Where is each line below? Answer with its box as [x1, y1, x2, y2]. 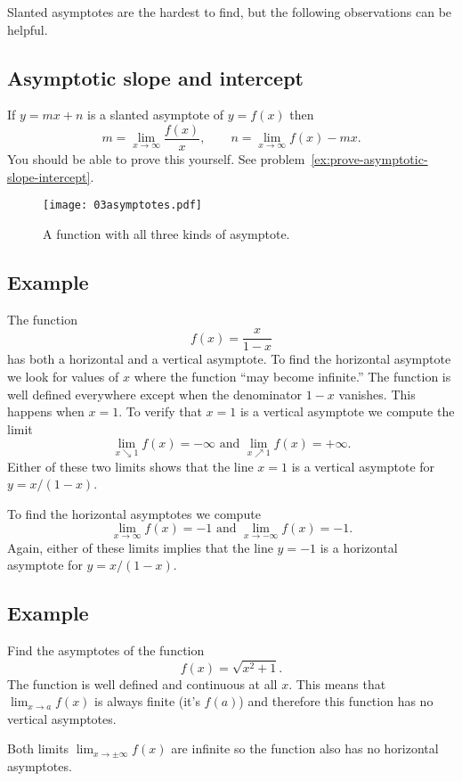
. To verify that [118, 402, 202, 421]
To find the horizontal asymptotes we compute [7, 504, 261, 522]
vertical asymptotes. [7, 709, 117, 728]
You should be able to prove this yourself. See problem [7, 150, 305, 169]
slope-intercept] [7, 167, 91, 185]
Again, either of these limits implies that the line [7, 538, 273, 556]
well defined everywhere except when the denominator [7, 384, 303, 403]
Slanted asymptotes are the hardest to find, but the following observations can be [7, 3, 452, 21]
